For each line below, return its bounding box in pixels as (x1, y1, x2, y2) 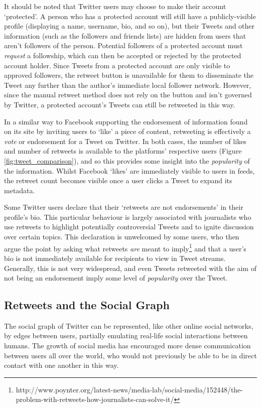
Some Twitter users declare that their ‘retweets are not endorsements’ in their (4, 202, 243, 212)
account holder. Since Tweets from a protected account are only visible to (4, 60, 230, 70)
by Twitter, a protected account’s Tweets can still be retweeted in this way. (4, 99, 235, 109)
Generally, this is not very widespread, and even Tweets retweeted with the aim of (4, 262, 256, 273)
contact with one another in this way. (4, 360, 119, 370)
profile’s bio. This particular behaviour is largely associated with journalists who (4, 211, 251, 222)
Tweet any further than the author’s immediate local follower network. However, (4, 79, 251, 90)
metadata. (4, 185, 35, 195)
